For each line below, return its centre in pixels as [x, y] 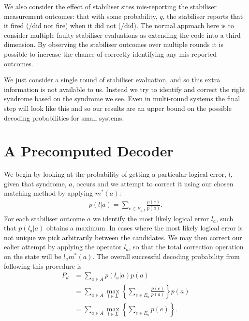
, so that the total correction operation [186, 247]
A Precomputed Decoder [89, 151]
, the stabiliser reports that [203, 16]
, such [225, 218]
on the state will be [33, 256]
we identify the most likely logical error [151, 218]
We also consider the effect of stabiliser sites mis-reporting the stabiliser [110, 6]
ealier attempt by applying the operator [63, 247]
